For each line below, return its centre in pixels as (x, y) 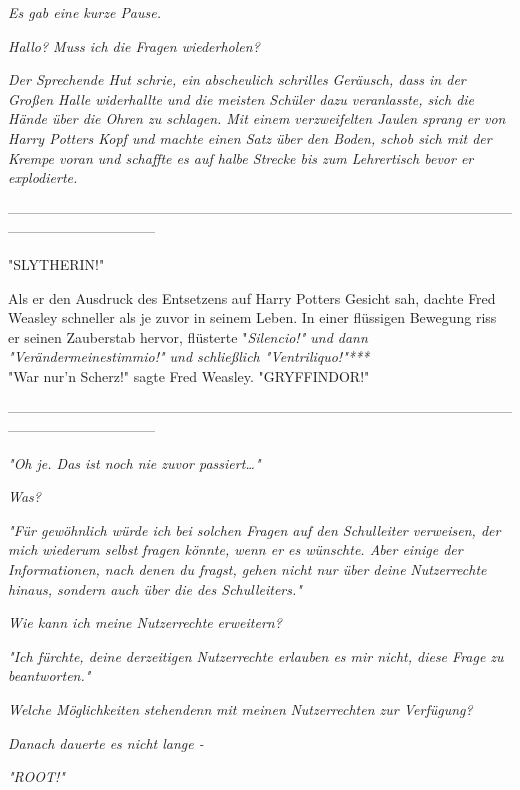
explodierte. (43, 177)
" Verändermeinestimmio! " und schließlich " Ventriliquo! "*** (189, 356)
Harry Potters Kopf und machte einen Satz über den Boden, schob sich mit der (250, 137)
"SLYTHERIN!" (56, 263)
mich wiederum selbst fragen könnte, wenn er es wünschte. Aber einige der (235, 549)
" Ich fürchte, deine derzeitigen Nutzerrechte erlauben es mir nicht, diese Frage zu (256, 655)
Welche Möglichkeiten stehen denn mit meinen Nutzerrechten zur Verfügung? (240, 709)
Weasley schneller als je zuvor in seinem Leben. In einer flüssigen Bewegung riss (252, 317)
